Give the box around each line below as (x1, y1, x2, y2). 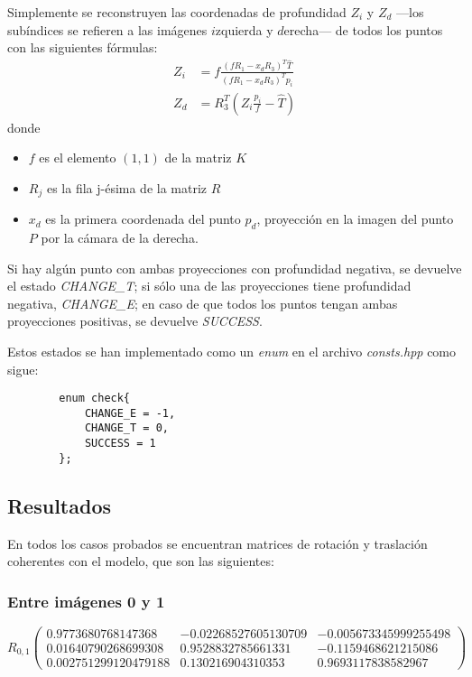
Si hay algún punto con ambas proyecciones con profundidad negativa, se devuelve (7, 258, 462, 277)
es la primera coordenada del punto (45, 209, 241, 228)
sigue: (7, 359, 39, 378)
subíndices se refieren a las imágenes (7, 20, 208, 39)
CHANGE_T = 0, (84, 422, 169, 435)
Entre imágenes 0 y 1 (7, 589, 165, 612)
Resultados (7, 491, 111, 519)
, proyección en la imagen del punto (256, 209, 454, 228)
